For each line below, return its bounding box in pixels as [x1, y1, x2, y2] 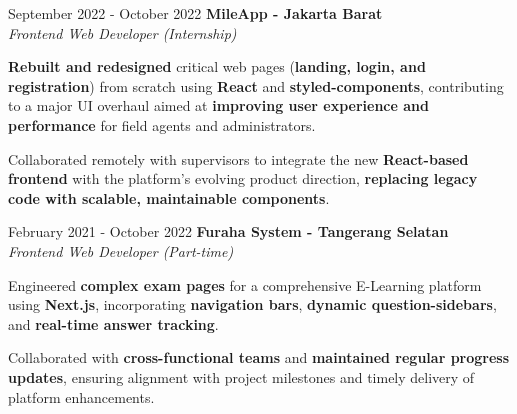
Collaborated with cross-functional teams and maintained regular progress [8, 347, 510, 368]
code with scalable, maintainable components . [8, 187, 330, 208]
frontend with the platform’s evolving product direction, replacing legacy [8, 168, 478, 189]
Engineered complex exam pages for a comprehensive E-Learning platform [8, 274, 482, 295]
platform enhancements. [8, 386, 155, 407]
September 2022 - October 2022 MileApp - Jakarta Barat [8, 3, 383, 23]
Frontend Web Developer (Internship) [8, 22, 237, 43]
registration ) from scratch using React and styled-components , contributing [8, 75, 504, 96]
